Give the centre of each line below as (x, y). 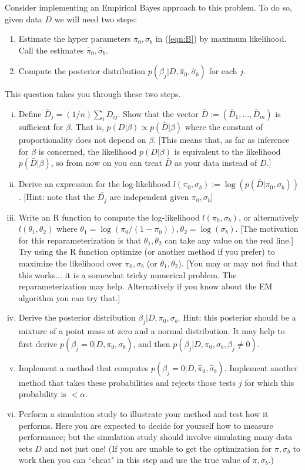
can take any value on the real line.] (229, 240)
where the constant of (224, 126)
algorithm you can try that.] (69, 297)
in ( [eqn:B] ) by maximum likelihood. (221, 39)
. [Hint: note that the (56, 197)
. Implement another (261, 367)
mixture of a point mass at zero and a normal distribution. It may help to (152, 331)
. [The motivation (267, 229)
